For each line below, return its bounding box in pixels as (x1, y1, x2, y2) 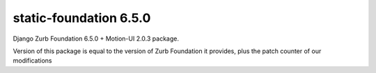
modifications (13, 56, 52, 65)
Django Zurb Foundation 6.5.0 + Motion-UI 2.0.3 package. (13, 34, 179, 43)
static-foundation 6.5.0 (13, 10, 151, 25)
